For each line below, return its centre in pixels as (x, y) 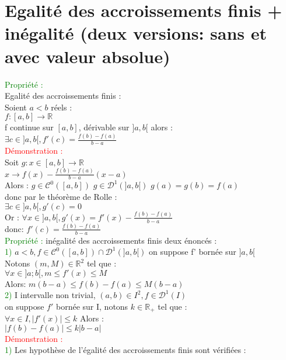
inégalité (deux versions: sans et (136, 33)
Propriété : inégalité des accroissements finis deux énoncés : (111, 240)
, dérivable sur (104, 127)
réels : (62, 107)
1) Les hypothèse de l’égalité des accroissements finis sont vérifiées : (125, 350)
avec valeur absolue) (88, 56)
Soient (16, 107)
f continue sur (29, 127)
